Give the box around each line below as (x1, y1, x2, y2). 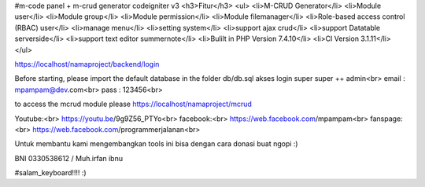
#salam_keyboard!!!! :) (14, 168, 87, 178)
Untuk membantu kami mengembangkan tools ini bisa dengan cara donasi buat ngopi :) (14, 139, 298, 148)
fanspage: (370, 114, 403, 123)
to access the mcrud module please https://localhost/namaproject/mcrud (14, 99, 252, 109)
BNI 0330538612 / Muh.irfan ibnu (14, 153, 124, 163)
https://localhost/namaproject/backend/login (14, 59, 160, 68)
